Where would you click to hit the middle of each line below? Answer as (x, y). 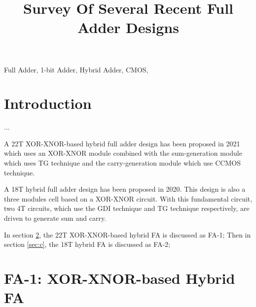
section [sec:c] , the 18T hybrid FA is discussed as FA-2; (87, 244)
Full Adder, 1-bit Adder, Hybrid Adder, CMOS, (76, 69)
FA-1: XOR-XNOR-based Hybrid (120, 278)
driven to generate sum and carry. (55, 218)
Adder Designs (128, 27)
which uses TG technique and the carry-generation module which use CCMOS (122, 163)
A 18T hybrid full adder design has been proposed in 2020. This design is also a (125, 189)
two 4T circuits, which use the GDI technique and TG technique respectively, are (127, 208)
